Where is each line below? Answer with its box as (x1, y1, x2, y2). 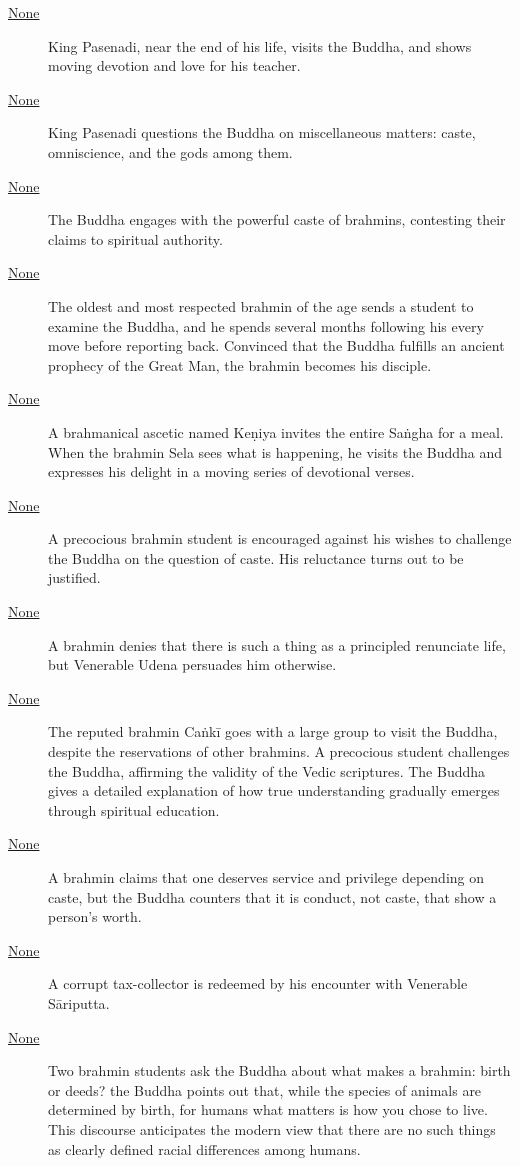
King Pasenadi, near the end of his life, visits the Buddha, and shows (48, 35, 472, 56)
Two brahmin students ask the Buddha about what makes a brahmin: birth (48, 1060, 511, 1081)
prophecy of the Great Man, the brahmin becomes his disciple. (48, 354, 432, 375)
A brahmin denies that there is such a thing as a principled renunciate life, (48, 634, 506, 655)
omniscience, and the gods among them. (48, 141, 293, 162)
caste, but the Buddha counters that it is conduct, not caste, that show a (48, 886, 497, 907)
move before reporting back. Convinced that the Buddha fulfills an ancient (48, 335, 505, 356)
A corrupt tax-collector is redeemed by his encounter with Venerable (48, 973, 468, 994)
